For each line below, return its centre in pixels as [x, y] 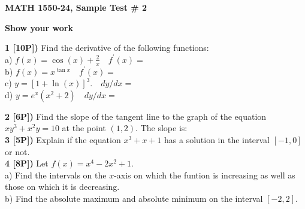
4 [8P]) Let [27, 163]
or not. [17, 151]
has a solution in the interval [217, 139]
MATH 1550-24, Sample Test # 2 [76, 7]
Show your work [39, 27]
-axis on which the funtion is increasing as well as [205, 175]
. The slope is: [161, 128]
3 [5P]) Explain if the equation [63, 139]
